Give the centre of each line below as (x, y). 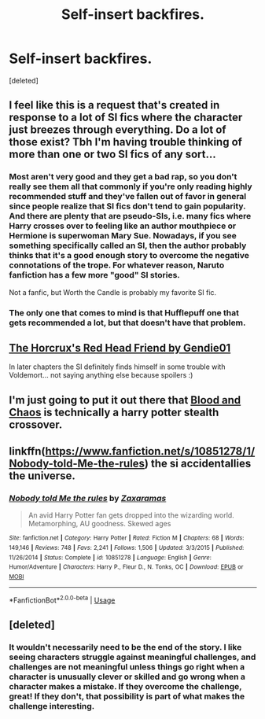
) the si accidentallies (198, 464)
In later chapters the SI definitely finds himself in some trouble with (117, 367)
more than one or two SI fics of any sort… (112, 155)
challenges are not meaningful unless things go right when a (127, 667)
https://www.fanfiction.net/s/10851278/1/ (150, 451)
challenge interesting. (52, 706)
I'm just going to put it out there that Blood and (125, 400)
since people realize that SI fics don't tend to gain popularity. (127, 206)
